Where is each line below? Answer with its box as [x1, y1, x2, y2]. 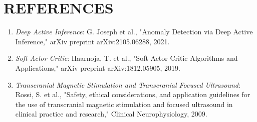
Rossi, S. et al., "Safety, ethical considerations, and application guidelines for [15, 89, 250, 100]
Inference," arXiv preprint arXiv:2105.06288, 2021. [15, 36, 170, 46]
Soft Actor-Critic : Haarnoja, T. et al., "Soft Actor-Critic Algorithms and [15, 53, 238, 63]
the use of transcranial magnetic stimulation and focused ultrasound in [15, 99, 233, 109]
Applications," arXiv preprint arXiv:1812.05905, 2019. [15, 62, 180, 73]
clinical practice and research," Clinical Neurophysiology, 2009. [15, 109, 207, 119]
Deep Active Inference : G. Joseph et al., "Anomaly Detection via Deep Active [15, 26, 253, 37]
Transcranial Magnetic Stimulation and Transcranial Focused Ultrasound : [15, 79, 240, 90]
